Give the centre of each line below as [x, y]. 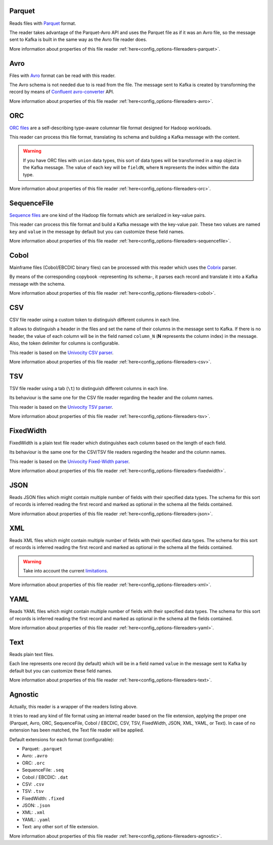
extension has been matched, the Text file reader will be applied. [77, 730]
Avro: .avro [35, 756]
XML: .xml [33, 813]
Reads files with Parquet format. [43, 23]
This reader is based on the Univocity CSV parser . [61, 353]
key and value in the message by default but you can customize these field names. [97, 232]
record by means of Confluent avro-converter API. [62, 92]
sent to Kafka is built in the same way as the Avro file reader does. [78, 40]
